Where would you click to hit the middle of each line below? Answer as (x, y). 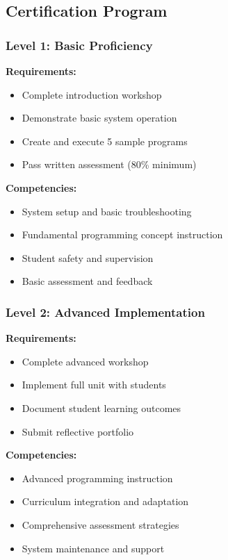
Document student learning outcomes (101, 407)
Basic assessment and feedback (87, 281)
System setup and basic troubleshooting (107, 211)
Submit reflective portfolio (78, 431)
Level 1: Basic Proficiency (79, 45)
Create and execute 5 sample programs (105, 141)
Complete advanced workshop (85, 361)
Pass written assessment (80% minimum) (109, 164)
